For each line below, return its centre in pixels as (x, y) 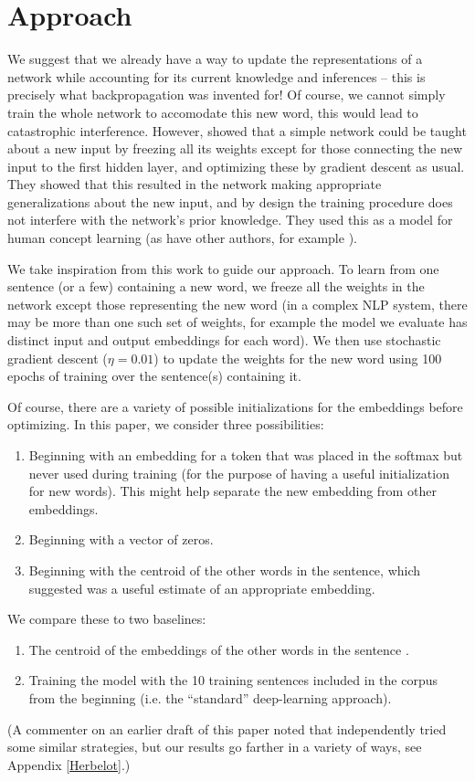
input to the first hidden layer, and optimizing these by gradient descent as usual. (236, 166)
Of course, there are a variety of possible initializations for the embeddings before (235, 406)
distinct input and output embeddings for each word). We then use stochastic (224, 340)
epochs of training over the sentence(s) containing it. (154, 376)
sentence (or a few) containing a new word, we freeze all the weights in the (216, 286)
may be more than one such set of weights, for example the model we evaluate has (237, 322)
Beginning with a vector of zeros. (121, 539)
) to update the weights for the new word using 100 (298, 358)
